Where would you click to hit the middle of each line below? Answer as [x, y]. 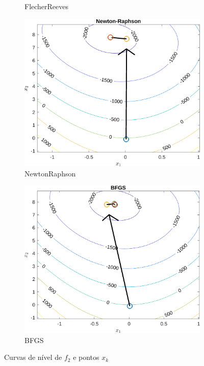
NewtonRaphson [50, 173]
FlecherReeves [47, 6]
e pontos [86, 357]
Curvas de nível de [33, 357]
